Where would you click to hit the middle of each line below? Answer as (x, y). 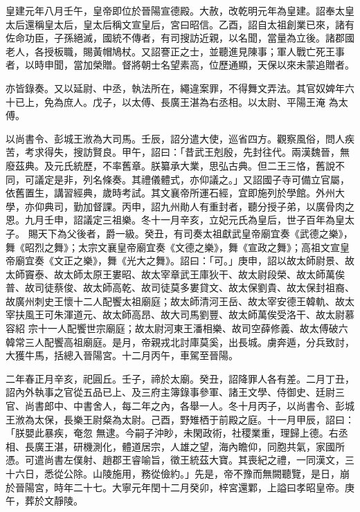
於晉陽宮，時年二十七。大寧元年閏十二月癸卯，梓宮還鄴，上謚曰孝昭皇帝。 (175, 487)
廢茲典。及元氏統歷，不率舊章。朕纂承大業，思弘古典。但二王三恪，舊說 (170, 165)
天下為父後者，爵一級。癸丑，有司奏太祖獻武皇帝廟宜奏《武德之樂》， (195, 233)
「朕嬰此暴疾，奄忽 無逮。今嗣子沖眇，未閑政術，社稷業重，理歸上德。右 (172, 433)
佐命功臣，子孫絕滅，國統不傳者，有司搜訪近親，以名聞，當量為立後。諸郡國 (180, 38)
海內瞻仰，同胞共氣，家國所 (281, 446)
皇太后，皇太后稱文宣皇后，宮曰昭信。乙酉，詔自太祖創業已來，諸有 (199, 24)
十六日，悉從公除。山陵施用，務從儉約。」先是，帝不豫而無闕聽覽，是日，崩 (178, 473)
